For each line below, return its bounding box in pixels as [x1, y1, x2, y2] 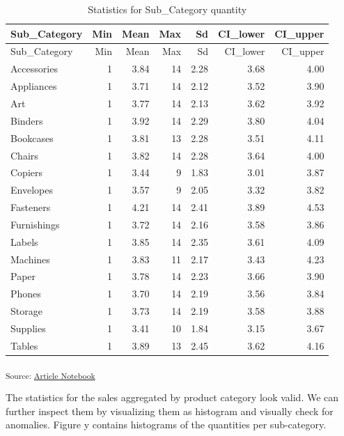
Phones [10, 286, 41, 301]
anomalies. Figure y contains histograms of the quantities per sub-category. [6, 417, 327, 432]
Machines [10, 251, 50, 266]
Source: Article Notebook [6, 369, 95, 381]
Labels [10, 234, 38, 249]
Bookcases [10, 130, 54, 145]
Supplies [10, 320, 46, 335]
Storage [10, 304, 42, 318]
